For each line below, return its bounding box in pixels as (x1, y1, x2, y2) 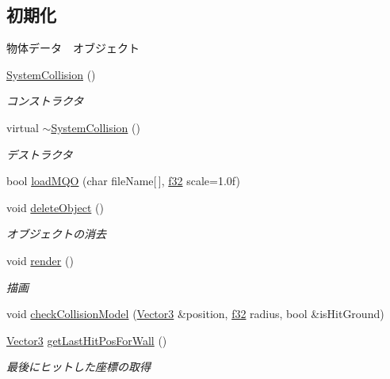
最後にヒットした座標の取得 (6, 358, 151, 375)
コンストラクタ (6, 93, 84, 109)
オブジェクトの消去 (6, 226, 106, 242)
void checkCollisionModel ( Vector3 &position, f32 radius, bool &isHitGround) (6, 305, 384, 322)
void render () (6, 252, 74, 268)
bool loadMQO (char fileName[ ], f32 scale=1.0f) (6, 172, 240, 189)
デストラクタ (6, 146, 73, 162)
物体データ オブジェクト (6, 40, 140, 56)
